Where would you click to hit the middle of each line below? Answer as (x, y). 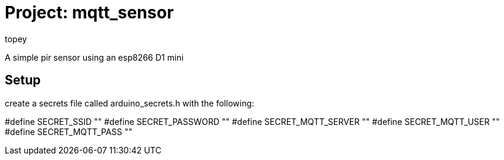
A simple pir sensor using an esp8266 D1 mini (94, 57)
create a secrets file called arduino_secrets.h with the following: (130, 103)
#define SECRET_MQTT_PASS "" (69, 131)
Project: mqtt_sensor (89, 12)
